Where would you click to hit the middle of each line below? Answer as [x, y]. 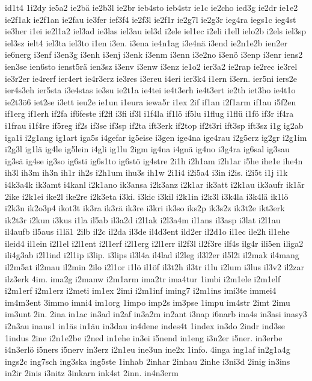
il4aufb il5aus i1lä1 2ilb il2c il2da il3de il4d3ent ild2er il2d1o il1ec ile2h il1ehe [147, 231]
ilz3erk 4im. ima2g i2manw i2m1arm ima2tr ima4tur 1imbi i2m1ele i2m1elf [143, 278]
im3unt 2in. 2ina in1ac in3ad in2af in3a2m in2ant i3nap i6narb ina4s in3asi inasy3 [156, 314]
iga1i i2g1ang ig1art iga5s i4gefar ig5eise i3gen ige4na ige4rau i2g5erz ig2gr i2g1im [156, 137]
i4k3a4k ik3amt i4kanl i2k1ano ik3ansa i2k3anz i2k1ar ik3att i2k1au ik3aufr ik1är [155, 184]
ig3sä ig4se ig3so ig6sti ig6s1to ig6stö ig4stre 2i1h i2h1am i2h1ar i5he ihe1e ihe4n [154, 160]
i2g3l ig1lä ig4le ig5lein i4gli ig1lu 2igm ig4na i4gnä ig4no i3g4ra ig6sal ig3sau [147, 149]
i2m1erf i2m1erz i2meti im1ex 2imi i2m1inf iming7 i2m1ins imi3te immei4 [141, 290]
